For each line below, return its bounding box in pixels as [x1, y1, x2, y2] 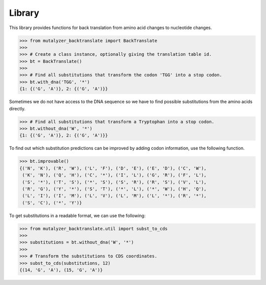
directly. [9, 106, 26, 111]
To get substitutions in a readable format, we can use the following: [9, 213, 146, 218]
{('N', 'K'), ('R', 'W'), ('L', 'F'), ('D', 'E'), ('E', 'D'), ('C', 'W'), [19, 165, 207, 171]
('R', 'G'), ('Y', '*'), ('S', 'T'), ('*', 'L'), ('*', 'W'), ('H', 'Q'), [22, 186, 207, 192]
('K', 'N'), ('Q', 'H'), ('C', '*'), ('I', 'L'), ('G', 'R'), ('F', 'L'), [22, 173, 207, 178]
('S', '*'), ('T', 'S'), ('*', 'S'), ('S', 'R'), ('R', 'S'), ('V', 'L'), [22, 179, 207, 185]
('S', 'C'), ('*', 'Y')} [22, 200, 82, 206]
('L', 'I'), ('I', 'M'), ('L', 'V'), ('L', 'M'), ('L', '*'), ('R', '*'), [22, 193, 207, 199]
